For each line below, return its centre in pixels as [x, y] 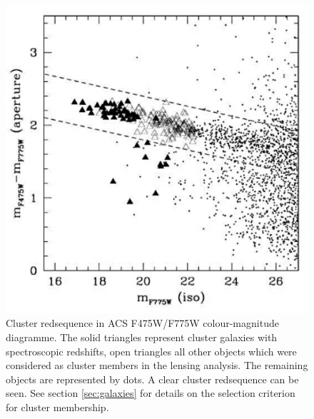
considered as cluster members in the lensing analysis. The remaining [157, 365]
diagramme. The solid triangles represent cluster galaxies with [142, 337]
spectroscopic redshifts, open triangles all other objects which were [151, 351]
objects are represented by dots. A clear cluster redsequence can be [152, 379]
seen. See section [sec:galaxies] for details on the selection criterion [151, 393]
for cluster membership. [57, 407]
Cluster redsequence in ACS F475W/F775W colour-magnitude [142, 323]
